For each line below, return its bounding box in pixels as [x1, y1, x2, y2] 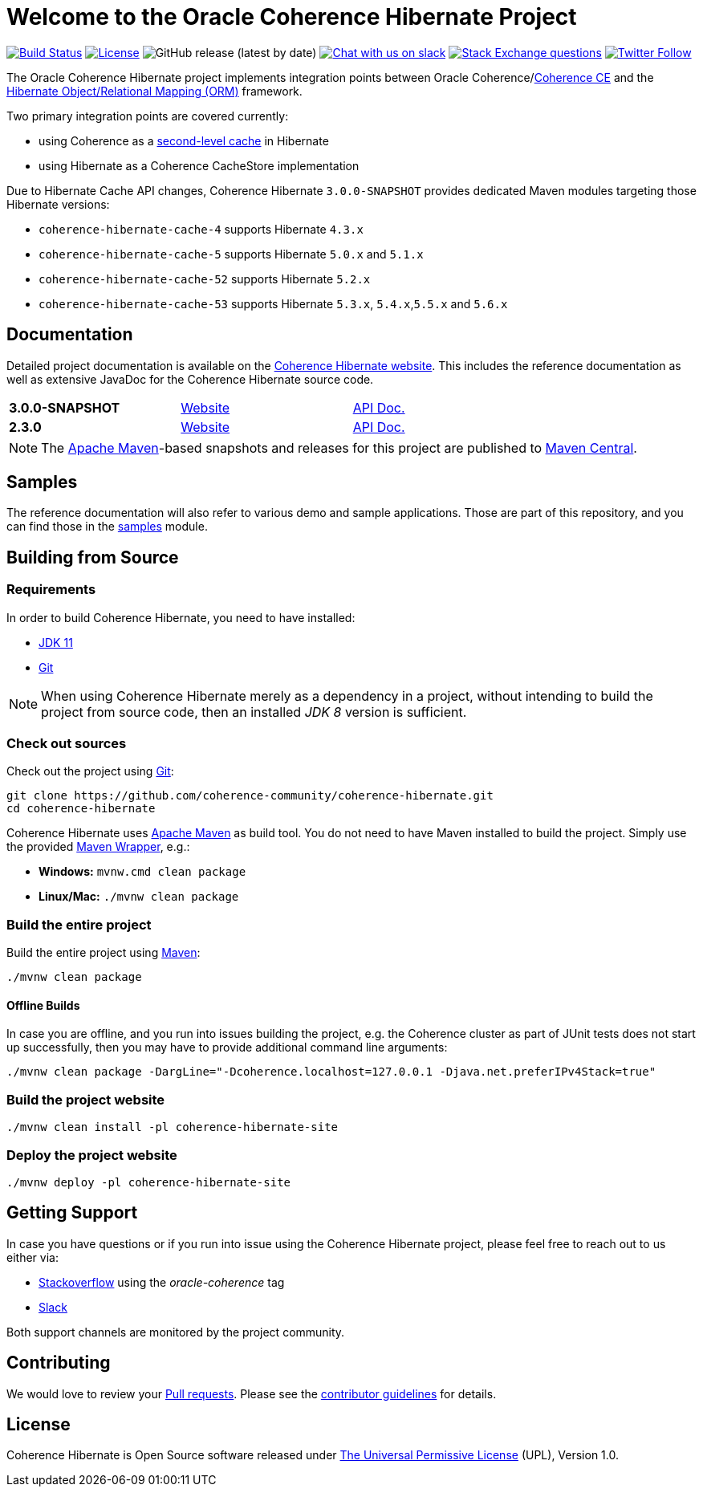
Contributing [6, 1353, 111, 1373]
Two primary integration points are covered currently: [6, 108, 289, 123]
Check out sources [6, 735, 127, 752]
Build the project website [6, 1091, 165, 1108]
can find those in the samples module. [6, 519, 208, 534]
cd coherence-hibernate [6, 802, 156, 816]
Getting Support [6, 1202, 138, 1223]
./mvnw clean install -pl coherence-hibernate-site [6, 1121, 339, 1134]
